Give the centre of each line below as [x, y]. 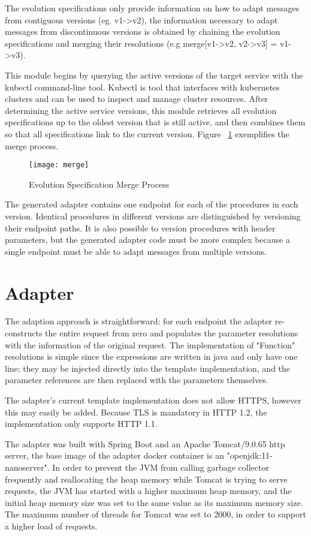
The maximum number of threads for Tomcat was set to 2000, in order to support [155, 514]
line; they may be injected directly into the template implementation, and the [148, 368]
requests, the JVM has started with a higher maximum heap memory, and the [148, 491]
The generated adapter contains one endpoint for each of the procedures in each [152, 204]
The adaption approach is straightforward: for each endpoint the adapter [139, 321]
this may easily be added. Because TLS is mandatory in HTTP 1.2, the [136, 412]
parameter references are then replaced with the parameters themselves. [137, 380]
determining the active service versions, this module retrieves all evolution [141, 110]
